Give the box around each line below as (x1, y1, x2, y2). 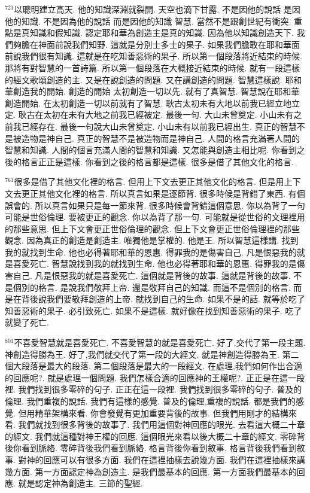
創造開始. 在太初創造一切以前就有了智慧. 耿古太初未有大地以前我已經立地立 (5, 96, 300, 109)
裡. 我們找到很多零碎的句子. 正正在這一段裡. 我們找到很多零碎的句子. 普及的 (5, 383, 302, 395)
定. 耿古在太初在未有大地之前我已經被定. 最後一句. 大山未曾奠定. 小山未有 (5, 108, 294, 121)
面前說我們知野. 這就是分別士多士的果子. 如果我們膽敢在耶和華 (46, 38, 292, 50)
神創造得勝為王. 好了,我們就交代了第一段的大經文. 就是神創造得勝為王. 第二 (5, 348, 299, 360)
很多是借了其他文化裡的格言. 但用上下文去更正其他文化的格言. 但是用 (14, 175, 284, 188)
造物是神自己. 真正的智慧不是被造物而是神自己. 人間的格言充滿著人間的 (21, 132, 300, 144)
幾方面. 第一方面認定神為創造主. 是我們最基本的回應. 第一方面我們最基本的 (5, 465, 297, 477)
